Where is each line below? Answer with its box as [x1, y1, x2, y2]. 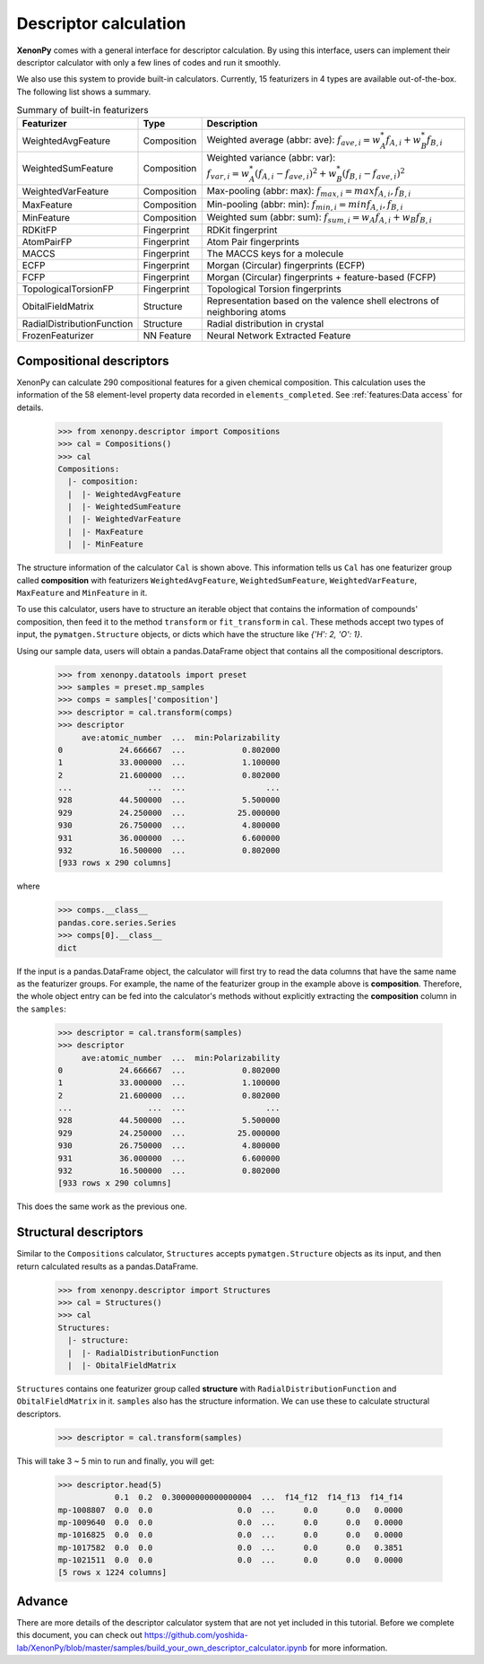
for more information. [309, 1642, 388, 1653]
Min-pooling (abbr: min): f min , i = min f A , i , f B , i [206, 197, 403, 212]
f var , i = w [206, 167, 250, 181]
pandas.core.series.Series [57, 917, 177, 928]
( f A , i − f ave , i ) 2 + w [254, 166, 337, 181]
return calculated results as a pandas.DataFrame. [16, 1261, 199, 1272]
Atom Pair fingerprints [206, 236, 300, 249]
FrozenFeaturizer [22, 329, 94, 342]
